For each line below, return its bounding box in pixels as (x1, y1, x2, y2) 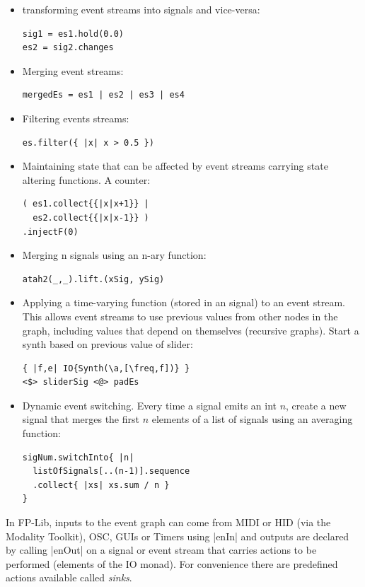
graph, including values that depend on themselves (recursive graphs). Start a (22, 322, 359, 337)
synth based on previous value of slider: (22, 337, 193, 351)
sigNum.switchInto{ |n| (22, 452, 134, 463)
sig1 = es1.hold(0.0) (22, 28, 124, 39)
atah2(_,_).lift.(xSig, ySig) (22, 274, 165, 284)
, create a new (286, 397, 347, 412)
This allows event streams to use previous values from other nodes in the (22, 308, 338, 323)
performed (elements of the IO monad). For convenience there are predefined (6, 556, 338, 571)
